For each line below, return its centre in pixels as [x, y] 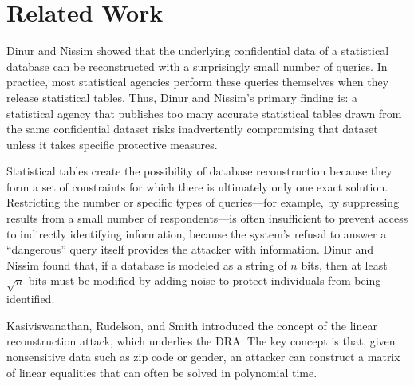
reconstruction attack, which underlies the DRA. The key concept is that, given [201, 341]
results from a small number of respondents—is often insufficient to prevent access [207, 218]
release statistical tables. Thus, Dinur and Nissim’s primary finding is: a [182, 97]
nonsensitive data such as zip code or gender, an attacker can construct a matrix [203, 356]
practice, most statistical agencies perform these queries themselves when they [198, 82]
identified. [31, 299]
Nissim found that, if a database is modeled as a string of [147, 264]
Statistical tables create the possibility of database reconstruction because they [199, 171]
